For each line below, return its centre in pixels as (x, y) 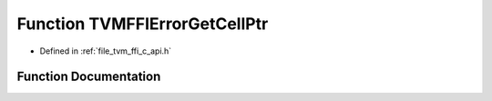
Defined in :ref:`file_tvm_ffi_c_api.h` (106, 51)
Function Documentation (89, 77)
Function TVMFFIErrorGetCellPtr (143, 24)
